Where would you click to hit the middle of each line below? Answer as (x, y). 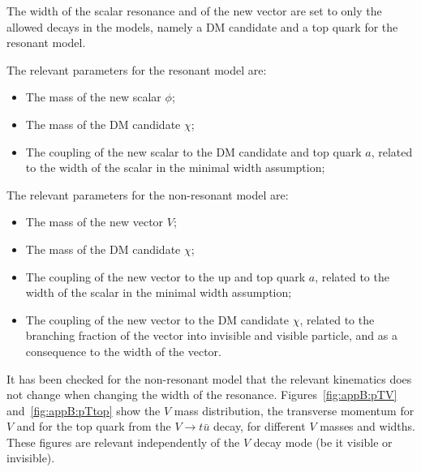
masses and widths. (367, 426)
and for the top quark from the (94, 426)
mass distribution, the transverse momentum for (294, 410)
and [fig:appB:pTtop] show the (84, 410)
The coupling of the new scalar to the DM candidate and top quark (193, 151)
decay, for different (260, 426)
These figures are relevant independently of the (123, 442)
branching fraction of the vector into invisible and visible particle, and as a (211, 335)
